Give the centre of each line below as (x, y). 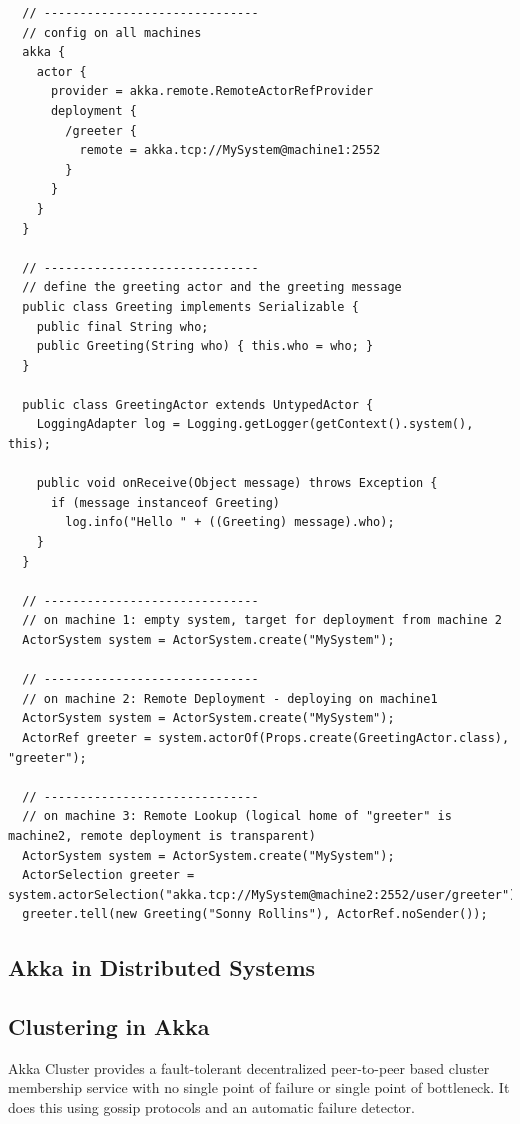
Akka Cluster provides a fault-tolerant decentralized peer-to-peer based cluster (249, 1067)
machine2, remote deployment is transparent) (162, 835)
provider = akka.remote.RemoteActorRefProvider (212, 91)
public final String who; (122, 326)
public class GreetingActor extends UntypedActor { (198, 404)
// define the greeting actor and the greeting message (212, 287)
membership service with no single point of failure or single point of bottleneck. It (259, 1087)
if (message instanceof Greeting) (165, 502)
